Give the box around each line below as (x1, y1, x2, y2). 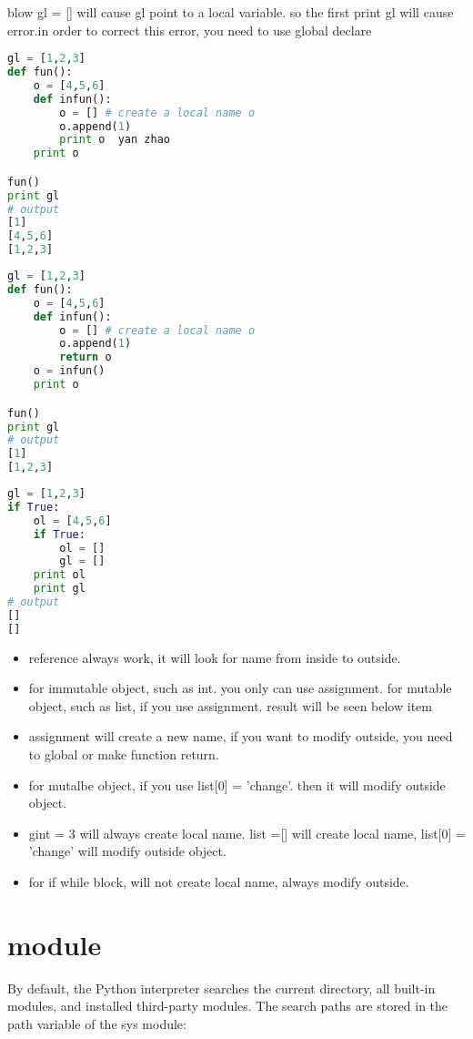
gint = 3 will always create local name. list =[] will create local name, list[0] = (28, 823, 466, 842)
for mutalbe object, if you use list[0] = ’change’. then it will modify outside (28, 775, 446, 794)
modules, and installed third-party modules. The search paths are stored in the (7, 996, 448, 1015)
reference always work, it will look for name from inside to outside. (28, 647, 401, 667)
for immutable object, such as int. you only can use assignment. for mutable (28, 678, 452, 698)
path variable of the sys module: (7, 1014, 186, 1033)
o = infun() (33, 364, 106, 378)
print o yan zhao (59, 133, 170, 147)
